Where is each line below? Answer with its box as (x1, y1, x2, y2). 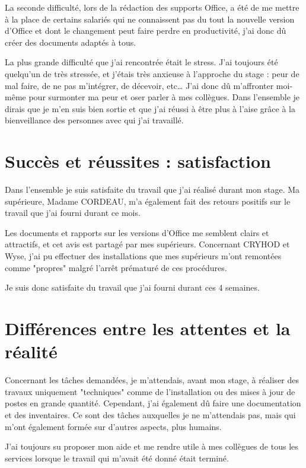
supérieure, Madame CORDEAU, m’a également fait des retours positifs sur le (5, 195, 291, 207)
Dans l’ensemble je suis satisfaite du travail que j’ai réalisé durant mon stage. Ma (5, 183, 300, 196)
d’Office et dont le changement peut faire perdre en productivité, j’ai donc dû (5, 24, 286, 37)
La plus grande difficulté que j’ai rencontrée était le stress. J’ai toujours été (5, 56, 278, 68)
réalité (5, 339, 58, 364)
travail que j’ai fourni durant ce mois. (5, 206, 141, 219)
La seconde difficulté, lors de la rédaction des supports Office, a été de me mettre (5, 1, 299, 13)
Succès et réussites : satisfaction (5, 149, 271, 173)
